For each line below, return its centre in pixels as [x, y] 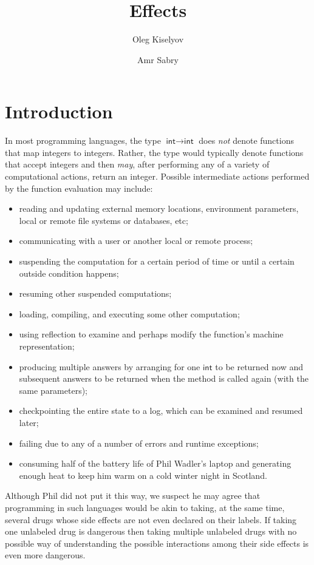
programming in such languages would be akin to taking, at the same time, [145, 507]
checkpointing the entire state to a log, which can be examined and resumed [161, 411]
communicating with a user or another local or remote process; [136, 241]
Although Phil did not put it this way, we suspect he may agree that [133, 496]
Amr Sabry [158, 59]
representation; [47, 346]
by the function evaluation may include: [79, 188]
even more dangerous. [45, 555]
